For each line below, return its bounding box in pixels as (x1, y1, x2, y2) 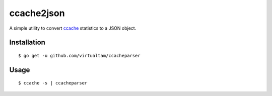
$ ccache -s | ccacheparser (18, 80, 88, 86)
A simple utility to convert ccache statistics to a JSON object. (9, 25, 137, 31)
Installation (9, 38, 45, 47)
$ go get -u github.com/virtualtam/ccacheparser (18, 53, 141, 58)
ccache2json (9, 8, 65, 19)
